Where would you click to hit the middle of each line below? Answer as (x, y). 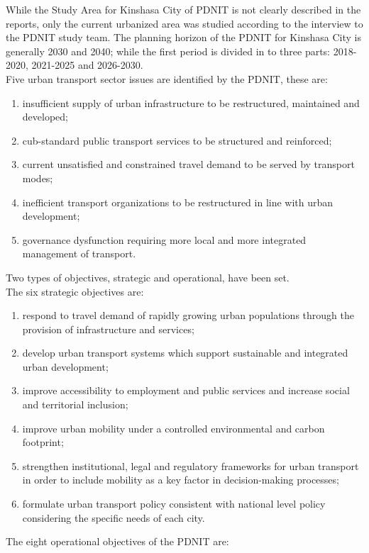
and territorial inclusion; (75, 404)
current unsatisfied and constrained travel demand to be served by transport (188, 164)
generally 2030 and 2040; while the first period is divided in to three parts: (168, 51)
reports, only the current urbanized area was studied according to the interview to (184, 23)
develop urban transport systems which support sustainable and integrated (185, 353)
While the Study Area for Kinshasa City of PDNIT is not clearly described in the (183, 9)
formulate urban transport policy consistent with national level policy (174, 504)
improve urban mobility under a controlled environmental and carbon (174, 428)
